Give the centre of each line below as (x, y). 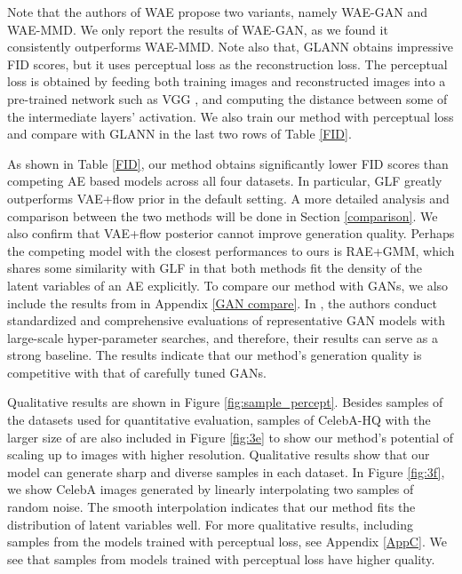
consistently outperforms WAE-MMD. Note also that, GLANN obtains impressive (230, 47)
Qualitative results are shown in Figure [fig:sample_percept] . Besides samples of (225, 402)
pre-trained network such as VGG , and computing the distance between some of (227, 98)
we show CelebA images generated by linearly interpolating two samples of (211, 489)
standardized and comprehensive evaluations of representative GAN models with (226, 320)
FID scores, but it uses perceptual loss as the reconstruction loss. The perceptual (227, 64)
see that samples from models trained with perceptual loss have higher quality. (221, 558)
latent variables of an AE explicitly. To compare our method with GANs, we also (228, 285)
